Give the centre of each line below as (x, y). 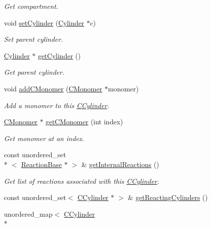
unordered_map (28, 214)
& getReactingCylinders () (168, 197)
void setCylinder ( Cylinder (44, 22)
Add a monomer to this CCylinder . (57, 105)
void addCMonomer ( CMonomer (53, 88)
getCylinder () (59, 55)
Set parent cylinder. (34, 39)
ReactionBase (42, 164)
